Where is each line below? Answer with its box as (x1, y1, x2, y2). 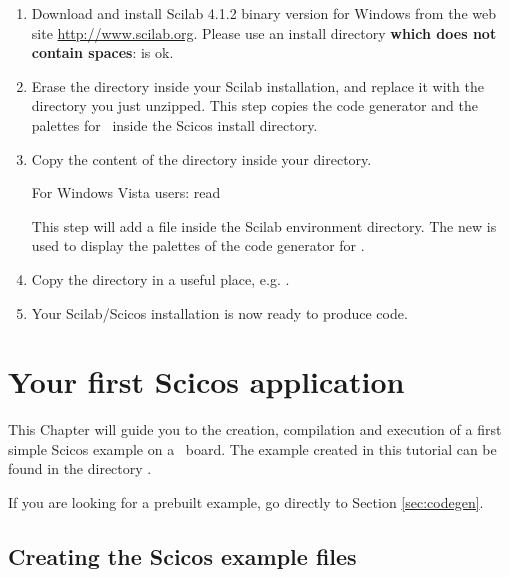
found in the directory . (8, 458, 152, 479)
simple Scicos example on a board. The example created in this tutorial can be (8, 438, 497, 459)
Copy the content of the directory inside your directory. (31, 148, 372, 169)
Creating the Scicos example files (8, 541, 357, 572)
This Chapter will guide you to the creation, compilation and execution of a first (8, 419, 502, 440)
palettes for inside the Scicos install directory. (31, 114, 318, 135)
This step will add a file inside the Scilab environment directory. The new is (31, 215, 497, 236)
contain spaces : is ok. (31, 42, 174, 63)
